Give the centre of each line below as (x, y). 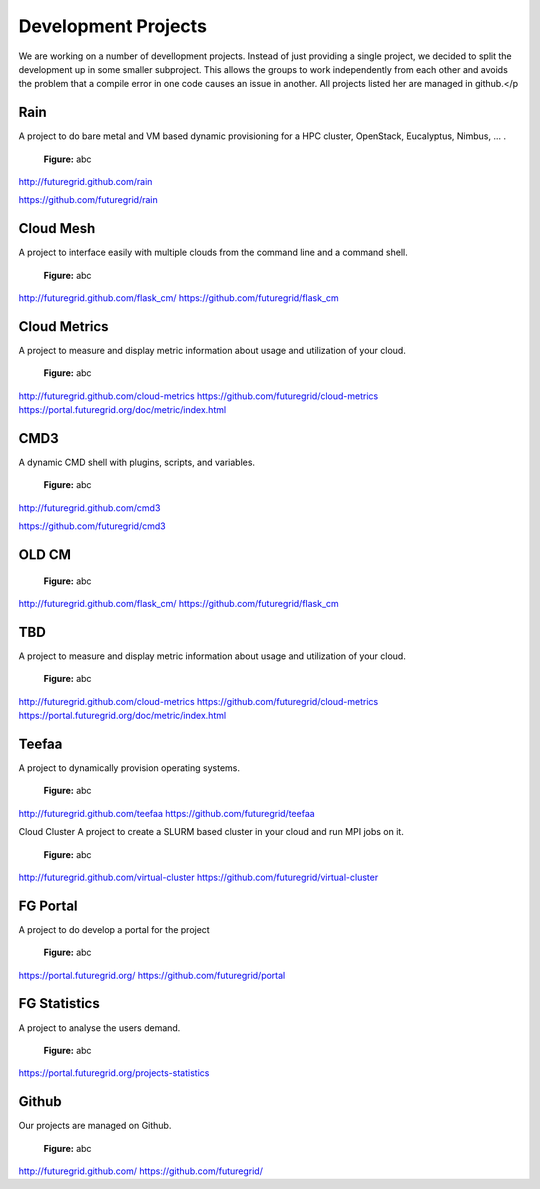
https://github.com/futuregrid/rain (88, 200)
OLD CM (45, 555)
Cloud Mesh (57, 228)
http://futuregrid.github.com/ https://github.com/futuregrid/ (141, 1171)
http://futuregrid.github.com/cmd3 (89, 507)
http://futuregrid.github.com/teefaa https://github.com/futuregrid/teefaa (166, 813)
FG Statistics (59, 1003)
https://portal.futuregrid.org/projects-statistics (114, 1073)
